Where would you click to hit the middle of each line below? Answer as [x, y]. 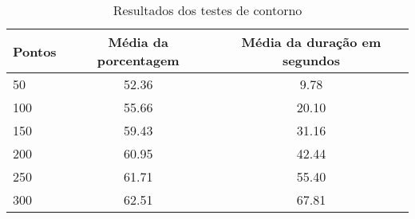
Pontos [35, 51]
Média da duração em [311, 42]
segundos [311, 60]
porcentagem [138, 60]
